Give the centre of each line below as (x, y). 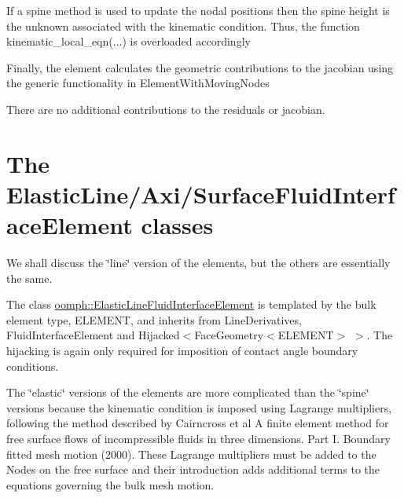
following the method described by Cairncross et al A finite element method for (198, 423)
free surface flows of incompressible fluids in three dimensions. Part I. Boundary (198, 438)
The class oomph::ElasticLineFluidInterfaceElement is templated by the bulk (191, 304)
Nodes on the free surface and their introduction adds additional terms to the (193, 469)
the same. (29, 278)
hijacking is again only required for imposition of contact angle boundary (182, 351)
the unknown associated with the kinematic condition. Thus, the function (183, 26)
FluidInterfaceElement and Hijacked (93, 335)
